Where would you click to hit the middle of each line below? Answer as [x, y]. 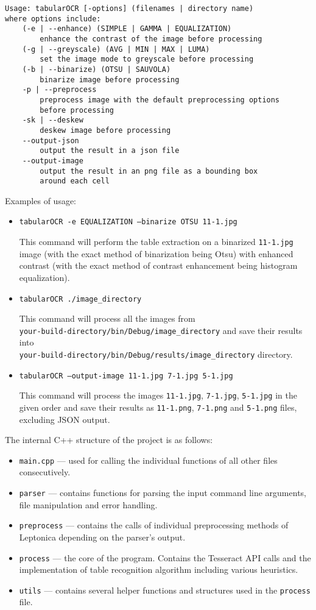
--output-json [51, 140]
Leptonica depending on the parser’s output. [102, 537]
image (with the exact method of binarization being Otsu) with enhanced [156, 253]
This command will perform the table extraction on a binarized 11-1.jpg [156, 242]
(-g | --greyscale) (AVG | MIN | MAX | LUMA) [116, 49]
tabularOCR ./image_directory [80, 299]
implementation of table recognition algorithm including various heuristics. [159, 569]
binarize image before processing [110, 80]
